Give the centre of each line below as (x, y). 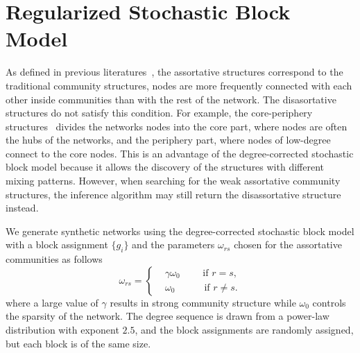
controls (329, 302)
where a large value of (52, 302)
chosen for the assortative (288, 244)
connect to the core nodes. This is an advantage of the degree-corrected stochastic (180, 153)
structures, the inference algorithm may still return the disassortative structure (173, 194)
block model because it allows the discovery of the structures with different (165, 167)
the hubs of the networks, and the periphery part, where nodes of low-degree (168, 140)
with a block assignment (57, 244)
